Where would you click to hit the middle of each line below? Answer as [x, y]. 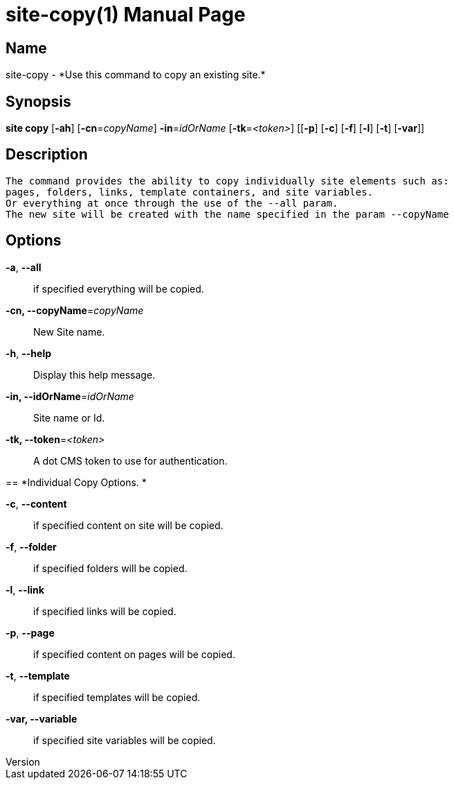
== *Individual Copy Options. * [76, 482]
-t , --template [38, 675]
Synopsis [38, 101]
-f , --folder [31, 546]
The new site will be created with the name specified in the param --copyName [227, 214]
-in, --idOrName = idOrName [70, 396]
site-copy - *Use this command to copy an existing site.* [136, 75]
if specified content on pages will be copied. [134, 654]
